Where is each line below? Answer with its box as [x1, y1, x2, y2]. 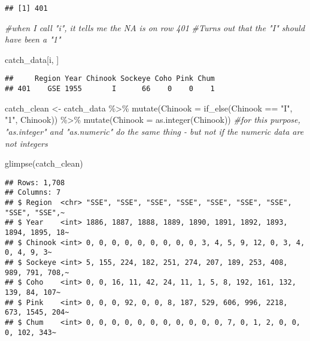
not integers [5, 137, 48, 149]
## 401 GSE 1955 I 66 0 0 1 [5, 85, 215, 93]
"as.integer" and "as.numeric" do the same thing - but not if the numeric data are [5, 125, 304, 137]
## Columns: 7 [5, 188, 61, 197]
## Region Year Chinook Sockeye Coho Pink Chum [5, 74, 215, 83]
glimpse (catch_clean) [5, 157, 83, 170]
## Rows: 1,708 [5, 178, 65, 187]
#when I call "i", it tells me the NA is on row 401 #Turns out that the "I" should [5, 21, 305, 34]
